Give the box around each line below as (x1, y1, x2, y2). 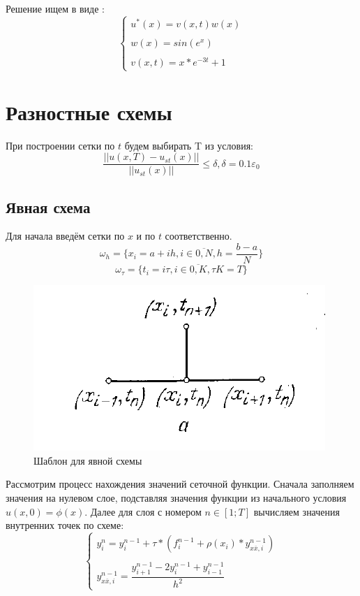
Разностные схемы (6, 97, 172, 126)
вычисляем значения (253, 504, 340, 518)
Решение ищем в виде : (6, 1, 105, 15)
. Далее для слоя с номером (84, 504, 202, 518)
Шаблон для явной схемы (33, 453, 142, 467)
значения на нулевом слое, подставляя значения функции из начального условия (6, 490, 347, 505)
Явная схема (6, 196, 91, 217)
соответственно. (165, 228, 232, 243)
